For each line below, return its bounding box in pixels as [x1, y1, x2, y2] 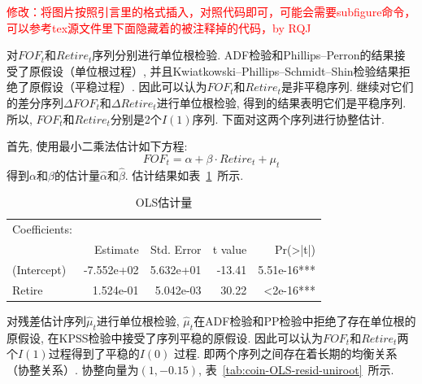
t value [212, 241, 247, 258]
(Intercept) [12, 260, 67, 277]
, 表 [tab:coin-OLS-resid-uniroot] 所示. [198, 360, 394, 377]
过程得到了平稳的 [48, 345, 140, 362]
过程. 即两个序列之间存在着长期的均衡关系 [173, 345, 398, 362]
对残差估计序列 [7, 312, 86, 329]
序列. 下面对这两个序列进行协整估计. [192, 110, 385, 127]
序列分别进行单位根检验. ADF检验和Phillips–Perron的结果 [92, 46, 394, 63]
